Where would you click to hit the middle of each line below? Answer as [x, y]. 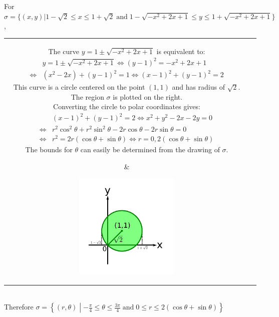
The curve [64, 51]
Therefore [19, 307]
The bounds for [49, 149]
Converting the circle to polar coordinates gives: [127, 106]
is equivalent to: [181, 51]
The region [87, 96]
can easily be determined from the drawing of [150, 149]
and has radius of [198, 87]
